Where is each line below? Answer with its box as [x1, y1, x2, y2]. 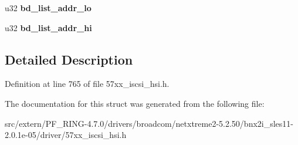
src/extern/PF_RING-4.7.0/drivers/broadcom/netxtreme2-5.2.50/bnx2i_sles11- [5, 117, 294, 129]
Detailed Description [5, 50, 133, 68]
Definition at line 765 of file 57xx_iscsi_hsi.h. [5, 77, 170, 90]
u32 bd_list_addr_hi [5, 21, 92, 33]
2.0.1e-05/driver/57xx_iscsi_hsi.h [5, 129, 127, 141]
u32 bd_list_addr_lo [5, 2, 92, 14]
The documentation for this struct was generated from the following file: [5, 97, 265, 109]
